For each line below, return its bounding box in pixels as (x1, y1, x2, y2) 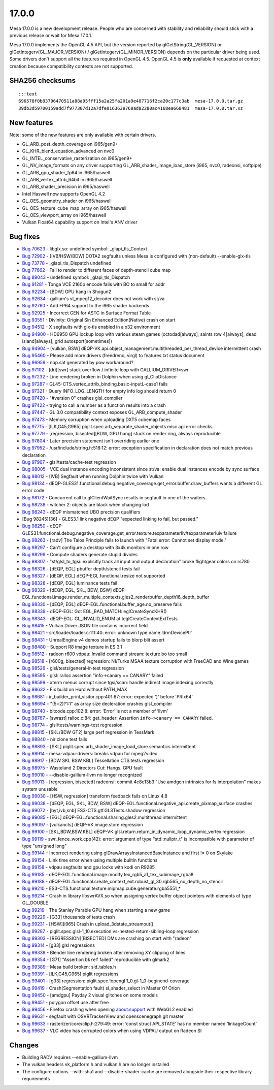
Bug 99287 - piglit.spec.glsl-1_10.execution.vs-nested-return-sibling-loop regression (22, 928, 199, 934)
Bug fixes (9, 233, 40, 241)
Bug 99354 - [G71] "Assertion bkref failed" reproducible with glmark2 (22, 956, 169, 963)
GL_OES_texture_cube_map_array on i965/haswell (22, 205, 127, 211)
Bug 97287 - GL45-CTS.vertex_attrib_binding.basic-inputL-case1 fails (22, 381, 168, 387)
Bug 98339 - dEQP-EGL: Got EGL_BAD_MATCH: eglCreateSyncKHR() (22, 608, 167, 615)
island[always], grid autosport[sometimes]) (22, 338, 113, 344)
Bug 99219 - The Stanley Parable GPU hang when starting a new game (22, 907, 170, 913)
